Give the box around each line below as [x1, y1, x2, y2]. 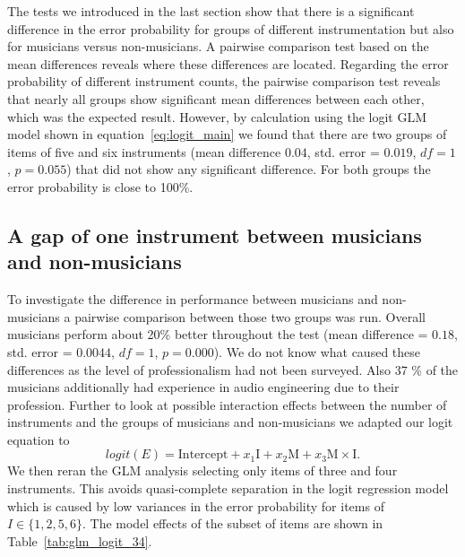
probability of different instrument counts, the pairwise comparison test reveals [7, 72, 441, 91]
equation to [7, 430, 70, 448]
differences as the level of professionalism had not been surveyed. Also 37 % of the [7, 360, 459, 379]
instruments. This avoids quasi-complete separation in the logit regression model [7, 479, 449, 498]
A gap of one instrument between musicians [7, 221, 422, 248]
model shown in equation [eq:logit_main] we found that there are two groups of [7, 125, 447, 144]
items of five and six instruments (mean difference [7, 142, 281, 161]
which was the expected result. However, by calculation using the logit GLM [7, 107, 427, 126]
